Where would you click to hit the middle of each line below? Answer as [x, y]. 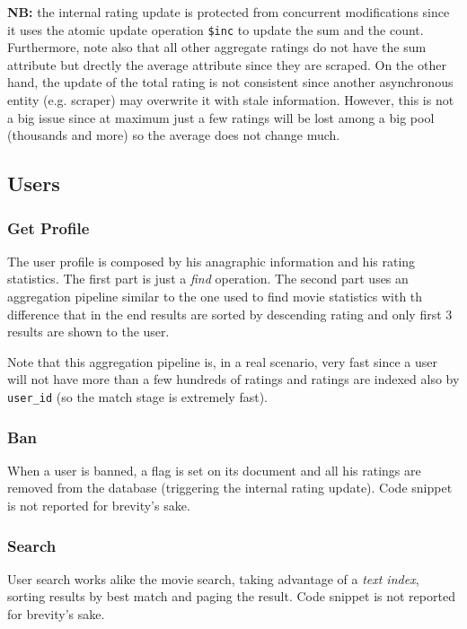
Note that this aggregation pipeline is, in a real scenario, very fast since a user [222, 361]
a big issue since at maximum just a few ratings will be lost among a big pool [221, 117]
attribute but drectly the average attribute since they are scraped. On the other [227, 64]
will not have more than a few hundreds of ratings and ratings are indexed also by [233, 379]
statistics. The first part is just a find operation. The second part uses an [208, 279]
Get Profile [48, 227]
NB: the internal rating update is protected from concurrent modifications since [229, 12]
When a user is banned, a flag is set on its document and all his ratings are [214, 470]
